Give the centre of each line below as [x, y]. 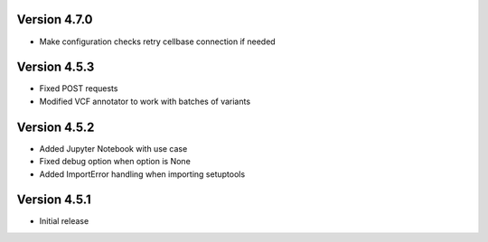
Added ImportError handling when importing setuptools [142, 174]
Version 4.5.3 [56, 67]
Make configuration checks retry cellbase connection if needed [157, 42]
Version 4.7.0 [55, 19]
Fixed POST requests [79, 88]
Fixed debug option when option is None [115, 162]
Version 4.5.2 [56, 127]
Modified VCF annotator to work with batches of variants [145, 101]
